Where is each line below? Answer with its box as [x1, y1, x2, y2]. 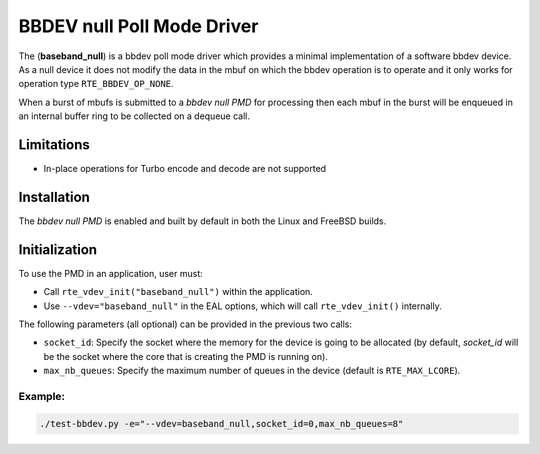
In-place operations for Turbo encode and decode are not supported [43, 163, 327, 175]
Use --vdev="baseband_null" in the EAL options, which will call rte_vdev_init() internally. [43, 300, 442, 312]
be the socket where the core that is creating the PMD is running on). [43, 350, 329, 362]
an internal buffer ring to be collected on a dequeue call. [18, 110, 250, 122]
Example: [18, 389, 65, 403]
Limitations [18, 136, 90, 153]
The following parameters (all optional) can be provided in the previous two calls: [18, 318, 353, 330]
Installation [18, 188, 90, 205]
